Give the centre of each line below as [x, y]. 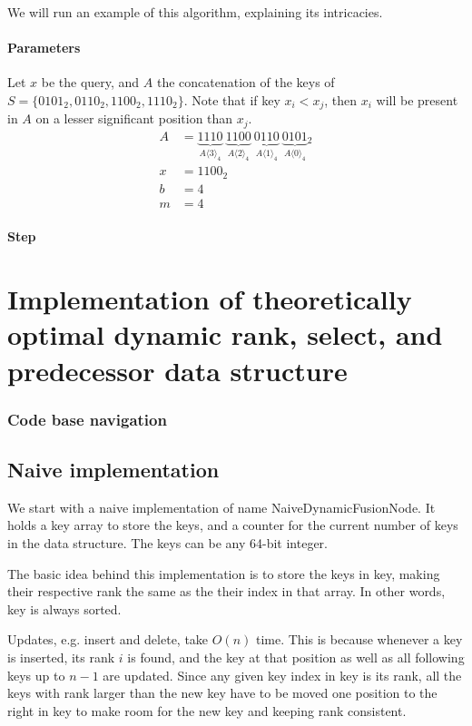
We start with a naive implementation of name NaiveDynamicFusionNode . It [221, 507]
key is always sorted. [64, 608]
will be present [417, 99]
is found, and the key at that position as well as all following [296, 657]
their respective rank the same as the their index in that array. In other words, [226, 591]
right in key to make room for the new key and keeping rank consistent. [207, 710]
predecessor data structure [177, 370]
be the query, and [90, 82]
